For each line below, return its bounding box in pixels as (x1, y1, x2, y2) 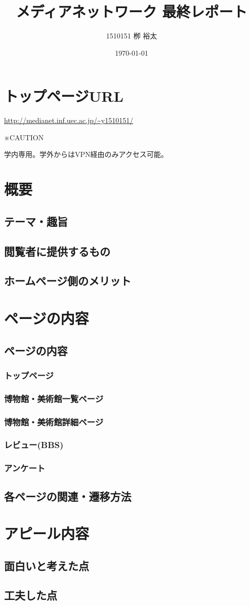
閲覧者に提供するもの (4, 243, 110, 259)
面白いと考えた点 (4, 557, 89, 573)
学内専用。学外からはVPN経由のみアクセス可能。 (4, 149, 168, 159)
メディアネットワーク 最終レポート (16, 1, 247, 22)
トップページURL (4, 86, 123, 106)
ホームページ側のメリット (4, 273, 131, 289)
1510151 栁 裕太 (106, 30, 157, 41)
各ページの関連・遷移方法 (4, 488, 132, 504)
